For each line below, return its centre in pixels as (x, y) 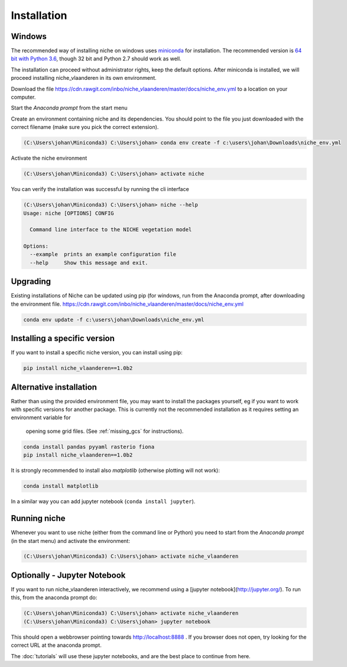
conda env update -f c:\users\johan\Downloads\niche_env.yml (114, 320)
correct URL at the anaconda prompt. (56, 645)
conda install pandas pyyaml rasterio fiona (89, 447)
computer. (23, 97)
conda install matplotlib (61, 486)
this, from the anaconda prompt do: (54, 598)
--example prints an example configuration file (103, 255)
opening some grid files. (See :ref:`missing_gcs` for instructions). (105, 431)
